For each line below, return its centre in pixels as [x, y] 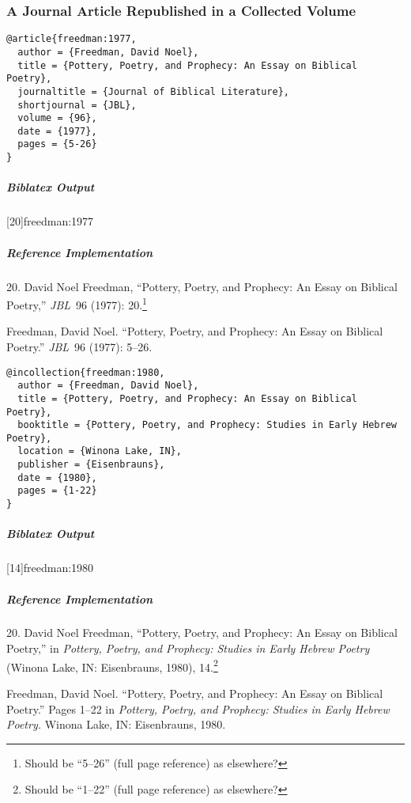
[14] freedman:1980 [50, 568]
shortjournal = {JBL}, [77, 105]
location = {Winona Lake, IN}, [100, 451]
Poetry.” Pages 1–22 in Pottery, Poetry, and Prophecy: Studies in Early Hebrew [198, 708]
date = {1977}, [57, 131]
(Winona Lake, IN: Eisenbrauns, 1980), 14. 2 [112, 665]
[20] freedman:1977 [50, 221]
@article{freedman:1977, [72, 39]
